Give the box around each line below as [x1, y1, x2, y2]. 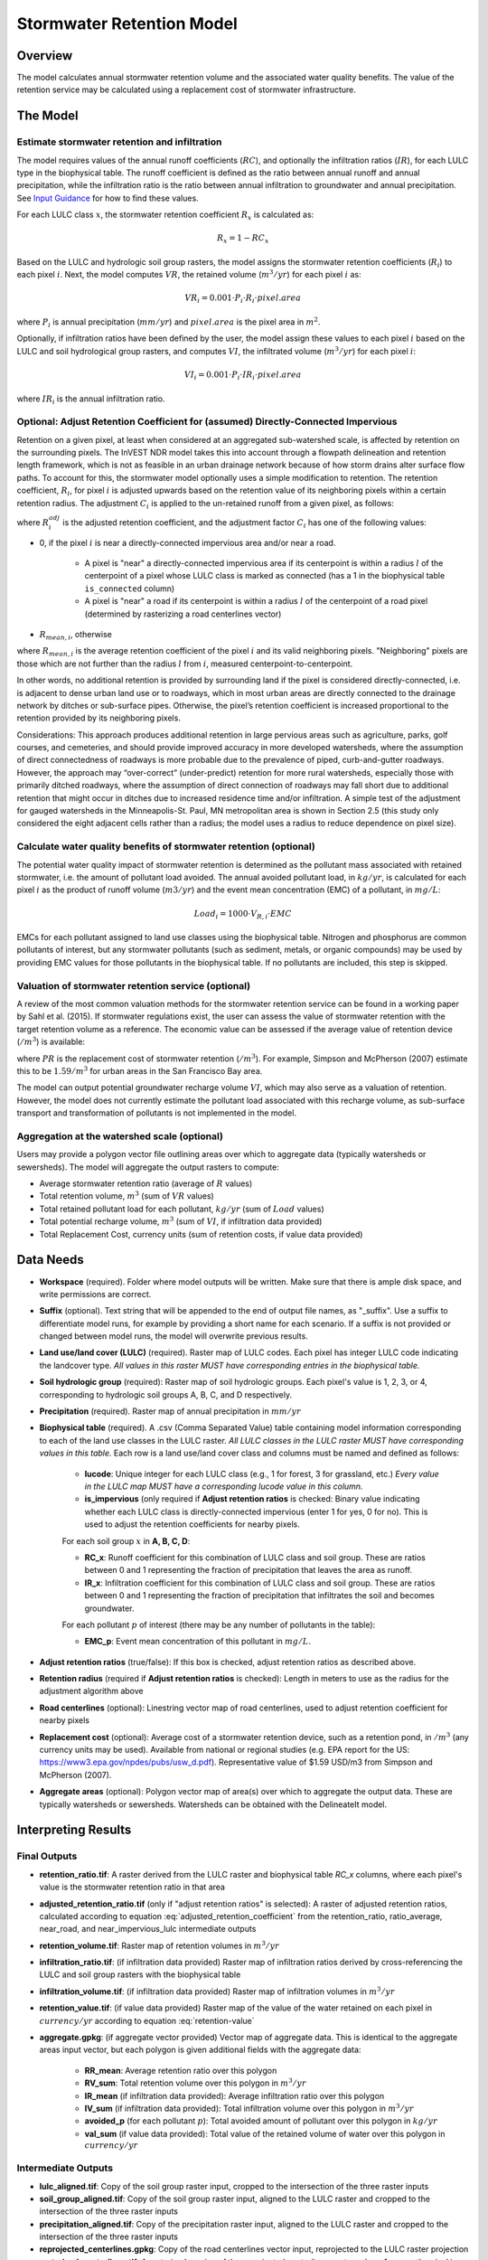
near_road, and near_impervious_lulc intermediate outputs [39, 1924, 257, 1935]
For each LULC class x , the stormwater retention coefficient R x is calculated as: [16, 209, 314, 221]
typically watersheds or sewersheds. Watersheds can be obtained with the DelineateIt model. [39, 1799, 388, 1810]
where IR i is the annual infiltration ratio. [16, 393, 166, 406]
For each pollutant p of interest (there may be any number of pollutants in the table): [61, 1619, 376, 1630]
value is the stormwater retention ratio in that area [39, 1881, 226, 1893]
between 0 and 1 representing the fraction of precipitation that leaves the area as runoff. [84, 1565, 413, 1576]
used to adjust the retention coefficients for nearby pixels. [84, 1519, 300, 1530]
